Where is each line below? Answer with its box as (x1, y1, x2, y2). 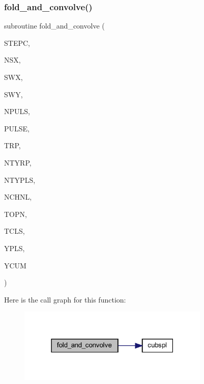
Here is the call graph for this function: (4, 294, 126, 305)
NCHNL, (4, 191, 32, 202)
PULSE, (4, 123, 30, 133)
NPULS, (4, 106, 30, 117)
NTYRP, (4, 157, 32, 168)
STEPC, (4, 37, 30, 48)
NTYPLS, (4, 174, 36, 185)
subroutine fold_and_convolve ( (4, 20, 105, 31)
